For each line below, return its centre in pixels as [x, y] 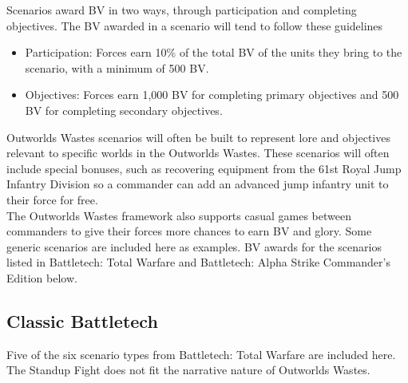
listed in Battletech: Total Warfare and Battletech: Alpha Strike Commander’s [198, 262]
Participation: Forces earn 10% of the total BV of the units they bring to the [214, 52]
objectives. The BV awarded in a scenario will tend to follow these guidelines [195, 25]
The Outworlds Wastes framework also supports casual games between [179, 215]
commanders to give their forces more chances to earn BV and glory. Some [189, 231]
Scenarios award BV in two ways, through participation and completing [182, 10]
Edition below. [42, 277]
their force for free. [52, 199]
